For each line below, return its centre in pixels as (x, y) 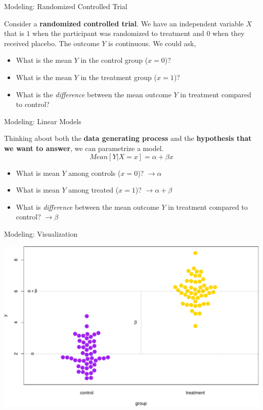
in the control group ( (114, 60)
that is (14, 33)
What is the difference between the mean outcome (94, 94)
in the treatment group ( (119, 77)
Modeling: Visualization (41, 233)
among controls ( (95, 173)
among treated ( (94, 190)
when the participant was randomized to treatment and (118, 33)
